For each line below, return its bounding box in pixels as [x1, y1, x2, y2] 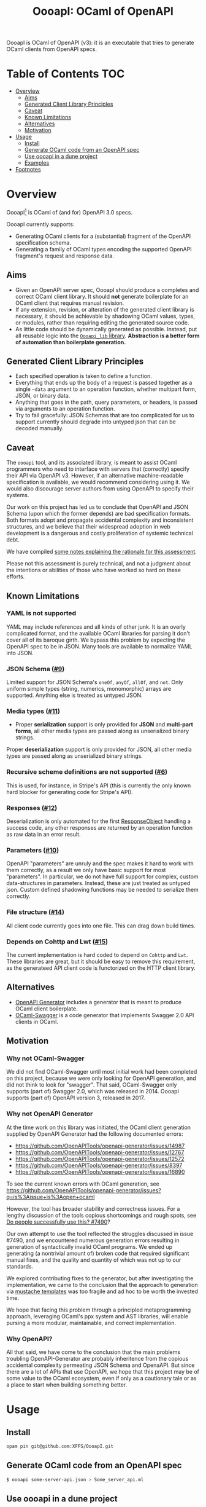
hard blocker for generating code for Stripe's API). [6, 788, 133, 795]
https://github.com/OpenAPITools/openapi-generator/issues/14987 [15, 1142, 185, 1149]
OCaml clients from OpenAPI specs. [6, 45, 97, 53]
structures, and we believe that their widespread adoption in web [6, 523, 170, 530]
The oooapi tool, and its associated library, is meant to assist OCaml [6, 459, 177, 466]
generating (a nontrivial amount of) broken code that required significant [6, 1249, 189, 1257]
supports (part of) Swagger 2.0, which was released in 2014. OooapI [6, 1088, 180, 1095]
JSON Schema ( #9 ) [6, 664, 65, 673]
